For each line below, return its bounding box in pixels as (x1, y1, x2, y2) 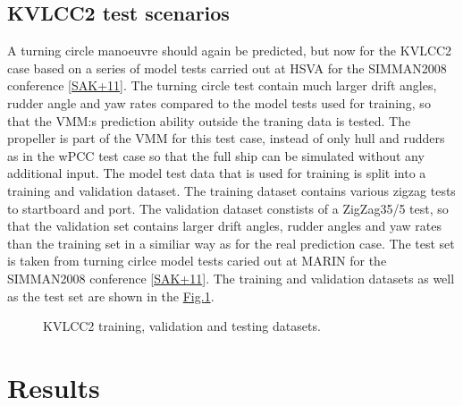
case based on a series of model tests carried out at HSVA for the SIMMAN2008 (7, 58, 447, 77)
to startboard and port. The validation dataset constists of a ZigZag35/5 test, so (7, 199, 449, 217)
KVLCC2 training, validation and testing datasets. (43, 317, 321, 335)
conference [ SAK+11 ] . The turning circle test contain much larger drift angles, (7, 76, 437, 95)
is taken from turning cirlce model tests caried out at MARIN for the (7, 251, 387, 270)
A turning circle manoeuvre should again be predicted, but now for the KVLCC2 (7, 41, 452, 60)
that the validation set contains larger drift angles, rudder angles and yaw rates (7, 216, 442, 235)
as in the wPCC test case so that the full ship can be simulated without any (7, 146, 425, 165)
